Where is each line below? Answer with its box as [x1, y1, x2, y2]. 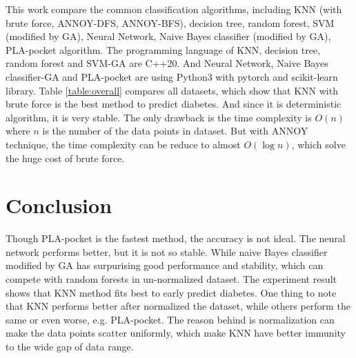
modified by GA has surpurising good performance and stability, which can [6, 258, 324, 272]
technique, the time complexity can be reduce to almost [6, 137, 241, 151]
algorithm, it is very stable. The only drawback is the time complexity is [6, 110, 312, 124]
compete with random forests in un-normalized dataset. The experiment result [6, 272, 337, 286]
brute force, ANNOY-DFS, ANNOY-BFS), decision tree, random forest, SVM [6, 15, 335, 30]
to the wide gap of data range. [6, 339, 134, 353]
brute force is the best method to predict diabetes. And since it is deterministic [6, 97, 342, 111]
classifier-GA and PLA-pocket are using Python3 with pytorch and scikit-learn [6, 69, 338, 83]
